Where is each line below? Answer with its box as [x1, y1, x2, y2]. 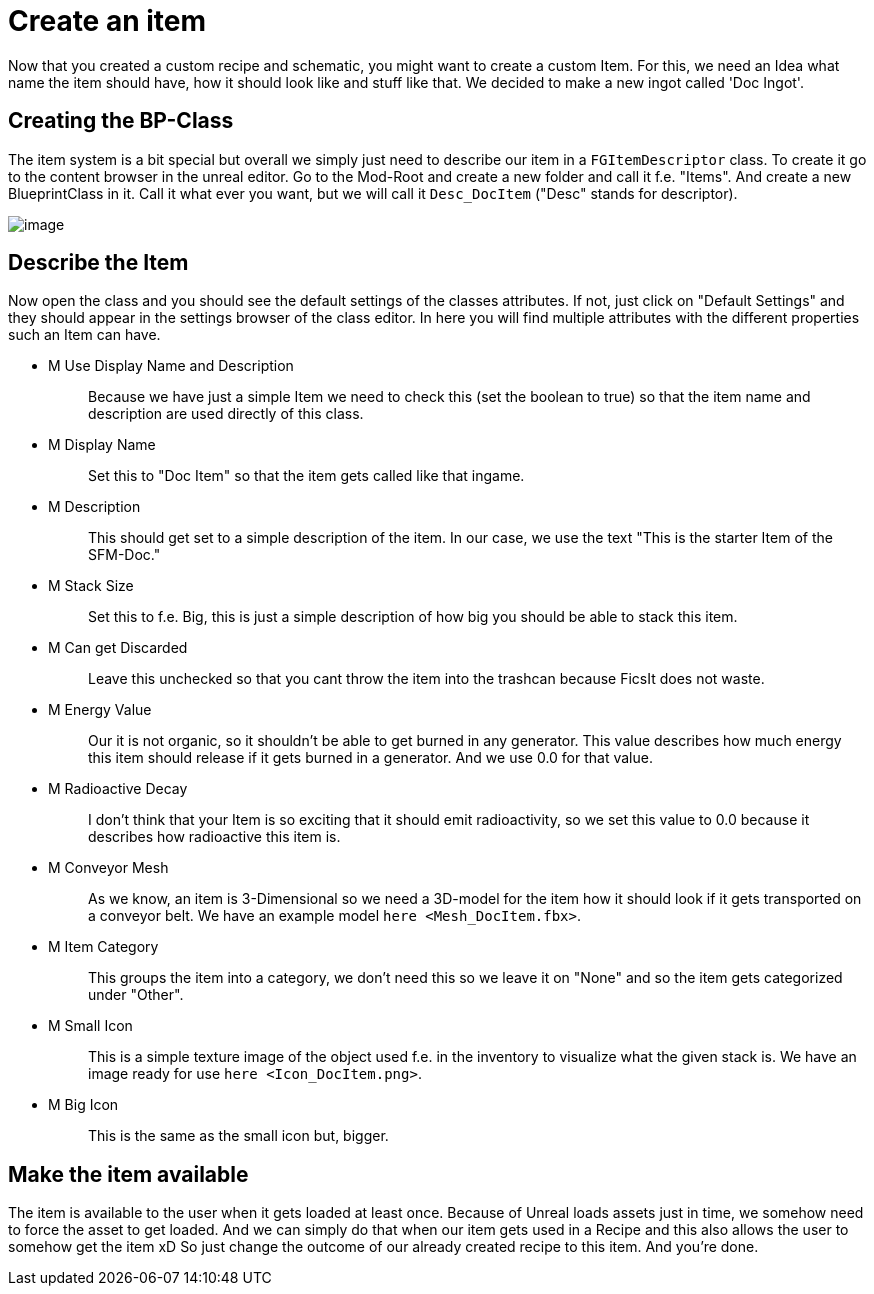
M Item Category [48, 938, 159, 956]
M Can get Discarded [48, 639, 188, 657]
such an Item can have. [8, 326, 161, 344]
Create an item [8, 4, 207, 38]
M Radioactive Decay [48, 780, 188, 798]
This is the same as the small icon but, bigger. [88, 1127, 389, 1145]
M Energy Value [48, 701, 152, 719]
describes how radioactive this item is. [88, 828, 341, 846]
